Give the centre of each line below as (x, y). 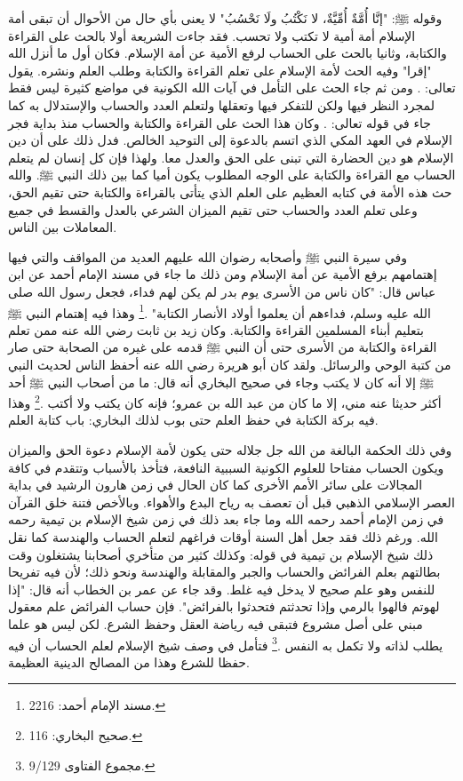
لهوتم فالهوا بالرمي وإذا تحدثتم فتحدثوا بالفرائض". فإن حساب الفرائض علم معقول (224, 606)
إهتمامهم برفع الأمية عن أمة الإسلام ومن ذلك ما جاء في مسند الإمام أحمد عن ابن (223, 274)
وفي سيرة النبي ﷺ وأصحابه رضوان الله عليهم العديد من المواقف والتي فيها (208, 256)
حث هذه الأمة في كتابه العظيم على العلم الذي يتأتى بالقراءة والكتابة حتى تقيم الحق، (230, 191)
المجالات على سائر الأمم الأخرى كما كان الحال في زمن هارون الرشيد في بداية (216, 485)
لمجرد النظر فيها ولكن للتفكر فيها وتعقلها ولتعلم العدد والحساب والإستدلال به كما (221, 104)
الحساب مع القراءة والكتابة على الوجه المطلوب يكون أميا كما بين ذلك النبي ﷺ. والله (232, 175)
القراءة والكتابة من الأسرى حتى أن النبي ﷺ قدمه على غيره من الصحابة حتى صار (223, 347)
